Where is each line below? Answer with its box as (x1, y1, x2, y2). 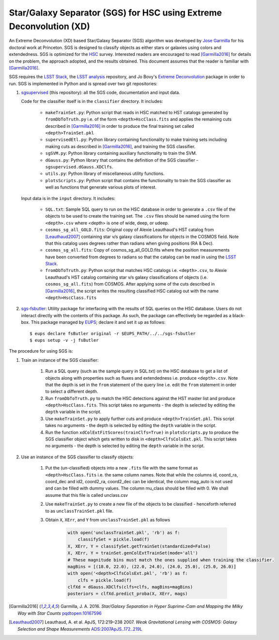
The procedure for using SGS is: (9, 348, 73, 354)
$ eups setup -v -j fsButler (30, 337, 99, 343)
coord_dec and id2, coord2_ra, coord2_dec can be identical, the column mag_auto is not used (45, 479, 232, 484)
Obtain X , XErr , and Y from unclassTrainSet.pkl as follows (45, 517, 170, 522)
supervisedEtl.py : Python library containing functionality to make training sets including (45, 136, 227, 143)
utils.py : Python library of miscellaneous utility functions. (45, 170, 165, 177)
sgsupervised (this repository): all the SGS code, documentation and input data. (21, 90, 180, 96)
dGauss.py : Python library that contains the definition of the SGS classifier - (45, 157, 199, 163)
